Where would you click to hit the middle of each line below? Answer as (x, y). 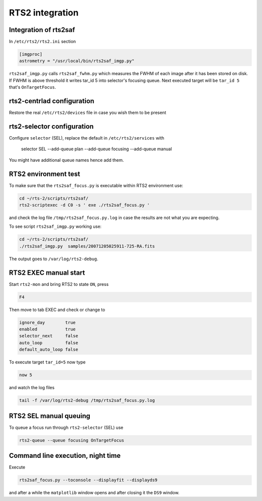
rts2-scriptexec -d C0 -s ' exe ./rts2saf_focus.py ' (84, 205)
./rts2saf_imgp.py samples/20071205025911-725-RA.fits (87, 246)
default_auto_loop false (49, 350)
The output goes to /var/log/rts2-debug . (54, 259)
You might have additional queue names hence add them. (66, 160)
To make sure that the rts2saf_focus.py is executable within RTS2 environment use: (96, 185)
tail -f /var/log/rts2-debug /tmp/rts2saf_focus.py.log (87, 400)
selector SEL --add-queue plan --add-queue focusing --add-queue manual (97, 149)
